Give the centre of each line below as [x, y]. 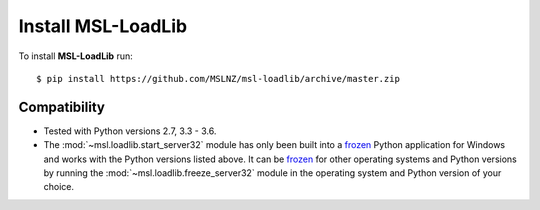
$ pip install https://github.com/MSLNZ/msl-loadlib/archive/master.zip [218, 78]
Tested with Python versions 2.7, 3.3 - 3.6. [130, 131]
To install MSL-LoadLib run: [76, 56]
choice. [59, 187]
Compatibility [61, 106]
